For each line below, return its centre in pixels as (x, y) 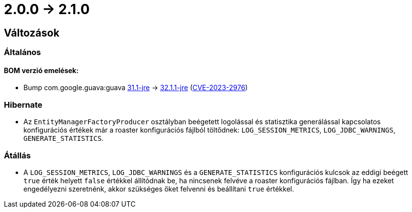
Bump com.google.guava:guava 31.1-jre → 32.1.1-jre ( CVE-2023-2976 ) (136, 88)
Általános (22, 52)
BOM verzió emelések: (41, 70)
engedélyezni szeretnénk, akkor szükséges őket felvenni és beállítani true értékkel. (159, 189)
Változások (32, 33)
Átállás (17, 155)
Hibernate (23, 105)
